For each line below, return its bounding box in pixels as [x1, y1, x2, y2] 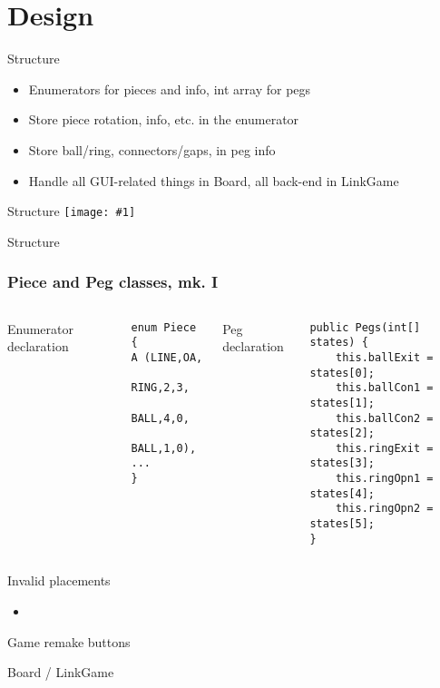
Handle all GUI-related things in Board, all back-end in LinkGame [28, 171, 399, 190]
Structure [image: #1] [7, 201, 136, 221]
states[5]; [309, 517, 375, 531]
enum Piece [131, 320, 197, 334]
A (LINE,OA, [131, 350, 203, 364]
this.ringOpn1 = [336, 472, 434, 486]
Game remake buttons [7, 632, 131, 651]
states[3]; [309, 457, 375, 470]
